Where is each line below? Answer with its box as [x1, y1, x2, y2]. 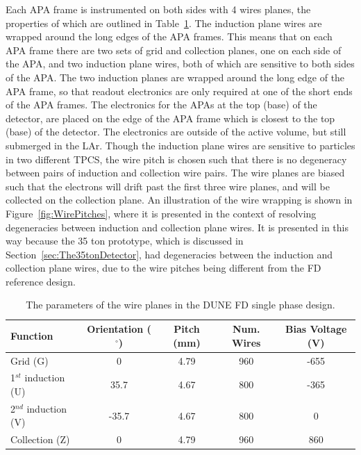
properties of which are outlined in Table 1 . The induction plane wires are [6, 15, 322, 30]
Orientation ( [87, 322, 151, 336]
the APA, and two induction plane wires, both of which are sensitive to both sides [6, 56, 355, 71]
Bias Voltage [285, 322, 347, 336]
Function [10, 328, 53, 342]
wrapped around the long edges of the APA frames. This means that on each [6, 29, 333, 44]
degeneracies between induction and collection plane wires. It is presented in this [6, 220, 349, 234]
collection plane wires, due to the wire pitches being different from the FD [6, 260, 321, 275]
